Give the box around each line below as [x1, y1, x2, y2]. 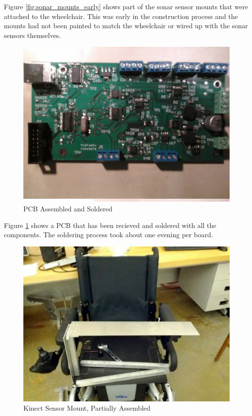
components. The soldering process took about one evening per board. [4, 229, 213, 240]
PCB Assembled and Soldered [23, 203, 112, 213]
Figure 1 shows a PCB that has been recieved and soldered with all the [4, 220, 216, 230]
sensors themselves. [4, 30, 61, 40]
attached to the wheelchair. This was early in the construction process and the [4, 11, 238, 21]
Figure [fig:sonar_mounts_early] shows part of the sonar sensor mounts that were [4, 1, 248, 11]
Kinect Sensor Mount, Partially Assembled [23, 403, 151, 413]
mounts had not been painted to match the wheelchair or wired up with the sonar [4, 20, 248, 31]
